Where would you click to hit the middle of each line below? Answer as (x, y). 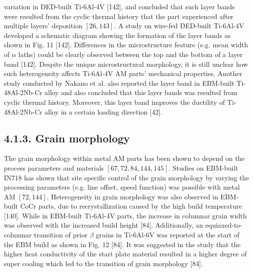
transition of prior (61, 235)
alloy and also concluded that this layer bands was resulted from (141, 92)
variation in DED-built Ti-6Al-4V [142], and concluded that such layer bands (119, 6)
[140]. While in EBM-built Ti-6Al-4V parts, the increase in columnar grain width (126, 215)
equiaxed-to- (224, 225)
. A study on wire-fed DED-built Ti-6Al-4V (179, 26)
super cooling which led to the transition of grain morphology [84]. (104, 263)
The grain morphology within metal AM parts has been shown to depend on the (124, 158)
